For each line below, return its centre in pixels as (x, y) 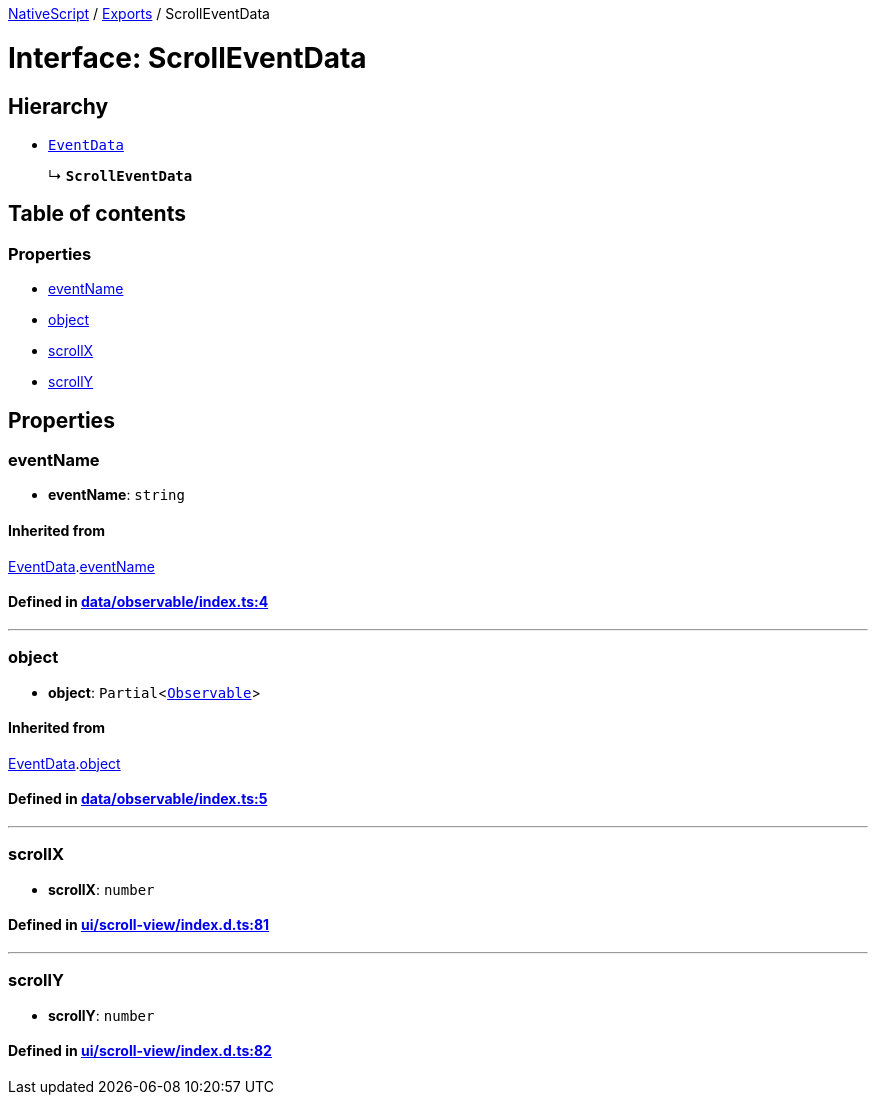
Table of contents (97, 214)
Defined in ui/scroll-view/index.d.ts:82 (140, 1051)
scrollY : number (101, 1015)
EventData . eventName (81, 566)
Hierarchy (58, 106)
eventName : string (116, 495)
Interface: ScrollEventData (187, 57)
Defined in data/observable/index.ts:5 (138, 799)
